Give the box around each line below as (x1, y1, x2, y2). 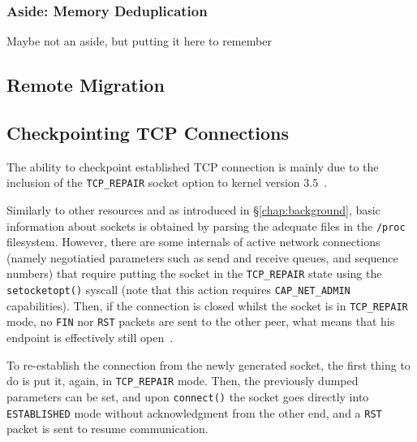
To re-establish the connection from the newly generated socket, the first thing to (6, 356, 411, 373)
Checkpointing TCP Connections (6, 119, 290, 145)
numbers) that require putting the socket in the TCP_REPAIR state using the (6, 265, 382, 282)
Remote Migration (6, 72, 165, 97)
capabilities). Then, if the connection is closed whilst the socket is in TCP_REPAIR (6, 297, 408, 314)
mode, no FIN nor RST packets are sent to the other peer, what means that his (6, 313, 395, 330)
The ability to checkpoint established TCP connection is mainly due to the (6, 158, 379, 175)
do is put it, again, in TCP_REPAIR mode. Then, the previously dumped (6, 372, 359, 389)
